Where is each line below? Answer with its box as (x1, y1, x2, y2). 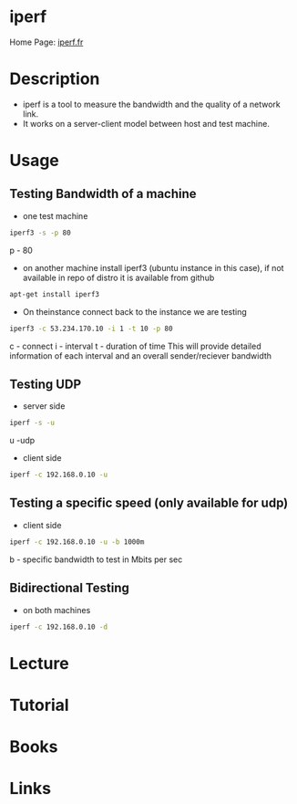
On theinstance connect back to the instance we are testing (22, 306, 248, 317)
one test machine (22, 210, 88, 221)
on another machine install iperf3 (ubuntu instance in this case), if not (22, 262, 284, 273)
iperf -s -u (9, 418, 55, 428)
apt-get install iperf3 (9, 289, 100, 298)
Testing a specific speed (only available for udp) (9, 496, 289, 511)
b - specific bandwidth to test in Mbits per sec (9, 554, 183, 565)
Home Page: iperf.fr (9, 37, 84, 47)
